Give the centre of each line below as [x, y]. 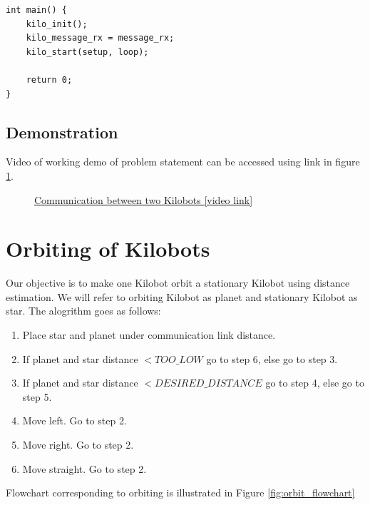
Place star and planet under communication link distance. [149, 335]
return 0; [49, 80]
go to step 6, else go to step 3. [272, 358]
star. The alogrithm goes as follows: [83, 311]
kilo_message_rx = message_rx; [100, 38]
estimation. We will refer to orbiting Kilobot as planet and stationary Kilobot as [182, 296]
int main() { [36, 10]
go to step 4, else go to [315, 383]
